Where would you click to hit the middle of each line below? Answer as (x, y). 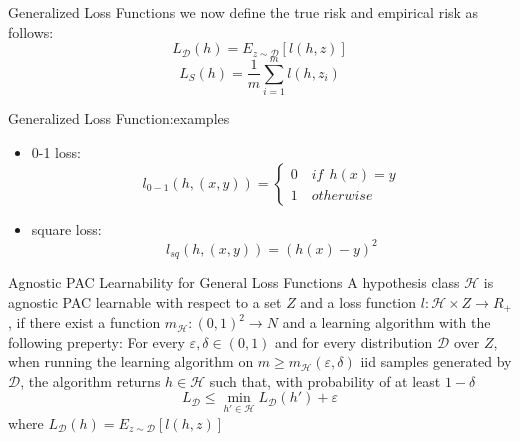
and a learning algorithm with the (386, 322)
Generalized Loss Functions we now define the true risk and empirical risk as (243, 12)
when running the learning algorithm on (131, 361)
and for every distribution (354, 341)
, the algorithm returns (90, 380)
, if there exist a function (84, 322)
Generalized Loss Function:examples (119, 118)
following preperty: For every (96, 341)
